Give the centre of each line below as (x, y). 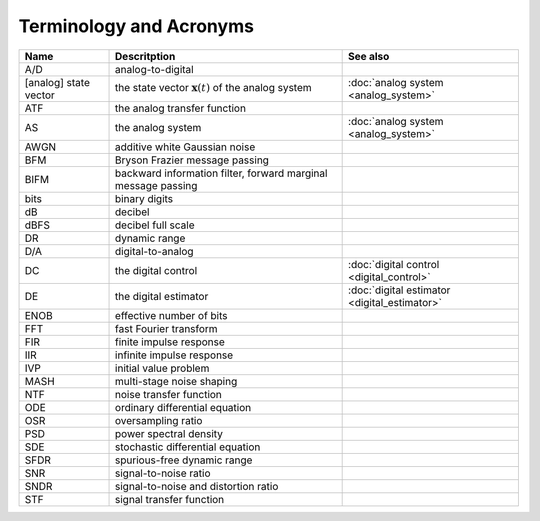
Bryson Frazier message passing (192, 160)
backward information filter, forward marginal (221, 173)
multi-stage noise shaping (176, 381)
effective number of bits (171, 315)
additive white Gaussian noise (185, 147)
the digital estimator (162, 296)
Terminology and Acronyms (136, 26)
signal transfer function (170, 499)
